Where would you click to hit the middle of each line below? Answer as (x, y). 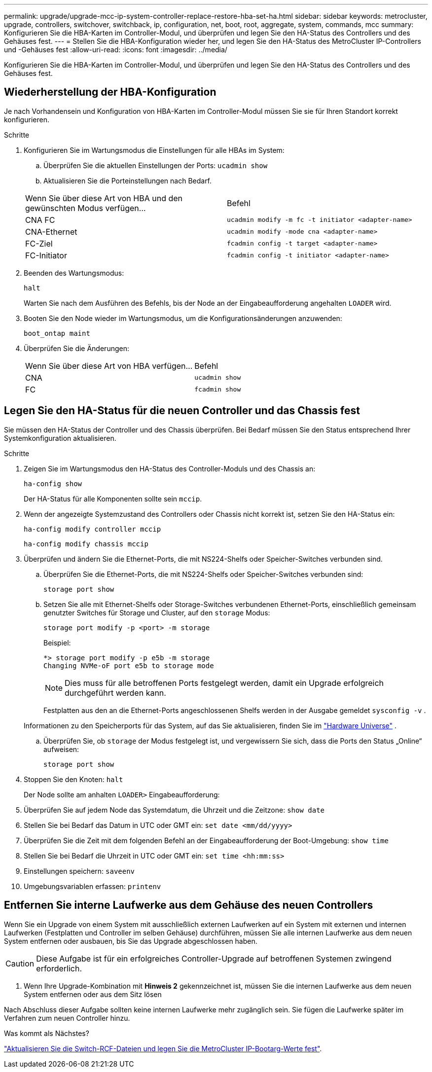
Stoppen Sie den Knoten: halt (73, 779)
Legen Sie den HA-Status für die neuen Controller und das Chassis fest (182, 411)
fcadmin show (218, 390)
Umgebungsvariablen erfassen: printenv (92, 886)
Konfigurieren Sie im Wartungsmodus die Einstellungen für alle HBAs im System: (154, 150)
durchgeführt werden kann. (115, 693)
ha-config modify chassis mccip (86, 544)
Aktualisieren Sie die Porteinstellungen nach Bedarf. (128, 180)
